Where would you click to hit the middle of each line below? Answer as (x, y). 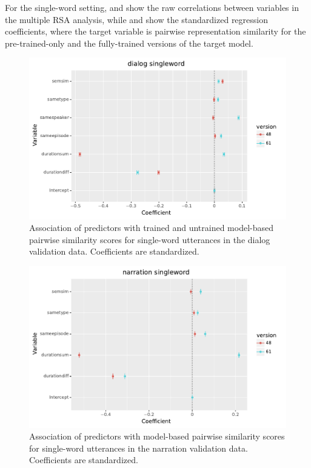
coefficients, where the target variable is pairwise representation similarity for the (155, 31)
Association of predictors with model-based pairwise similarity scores (157, 436)
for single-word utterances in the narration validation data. (139, 448)
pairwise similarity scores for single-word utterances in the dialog (150, 239)
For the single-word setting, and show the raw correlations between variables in (152, 7)
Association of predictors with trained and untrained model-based (152, 228)
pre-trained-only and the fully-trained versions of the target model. (129, 43)
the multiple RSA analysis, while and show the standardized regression (136, 19)
